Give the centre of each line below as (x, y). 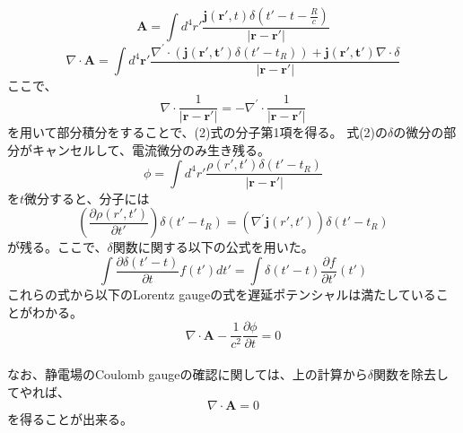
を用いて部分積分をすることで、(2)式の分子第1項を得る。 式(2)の (198, 132)
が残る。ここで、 (57, 247)
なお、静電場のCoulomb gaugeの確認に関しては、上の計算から (188, 374)
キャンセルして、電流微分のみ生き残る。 (151, 149)
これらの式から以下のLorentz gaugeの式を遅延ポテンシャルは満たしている (222, 294)
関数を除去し (411, 374)
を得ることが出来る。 (70, 419)
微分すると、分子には (87, 198)
